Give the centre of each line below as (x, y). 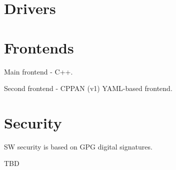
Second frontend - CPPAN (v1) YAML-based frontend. (88, 88)
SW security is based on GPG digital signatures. (78, 146)
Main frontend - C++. (38, 71)
